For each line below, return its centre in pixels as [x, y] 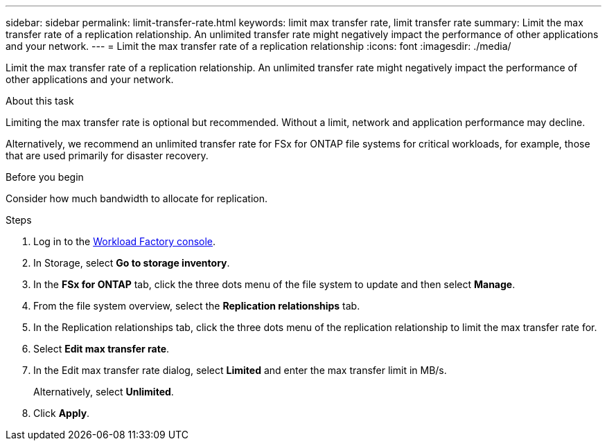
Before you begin [45, 177]
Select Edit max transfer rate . [102, 349]
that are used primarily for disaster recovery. [107, 155]
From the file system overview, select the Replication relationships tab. [197, 306]
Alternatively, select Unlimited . [104, 392]
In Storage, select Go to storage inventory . [132, 263]
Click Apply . [62, 413]
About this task [40, 101]
